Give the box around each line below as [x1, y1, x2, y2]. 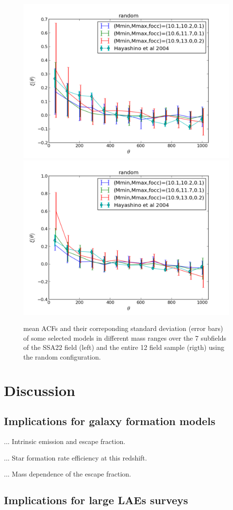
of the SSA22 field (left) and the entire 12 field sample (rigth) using [23, 342, 225, 352]
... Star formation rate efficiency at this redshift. [4, 452, 147, 462]
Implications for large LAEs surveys [4, 493, 188, 508]
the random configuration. [23, 351, 101, 362]
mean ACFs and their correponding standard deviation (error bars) [23, 323, 223, 333]
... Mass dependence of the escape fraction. [4, 469, 131, 479]
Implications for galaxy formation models [4, 413, 216, 428]
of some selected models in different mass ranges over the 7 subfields [23, 332, 226, 343]
